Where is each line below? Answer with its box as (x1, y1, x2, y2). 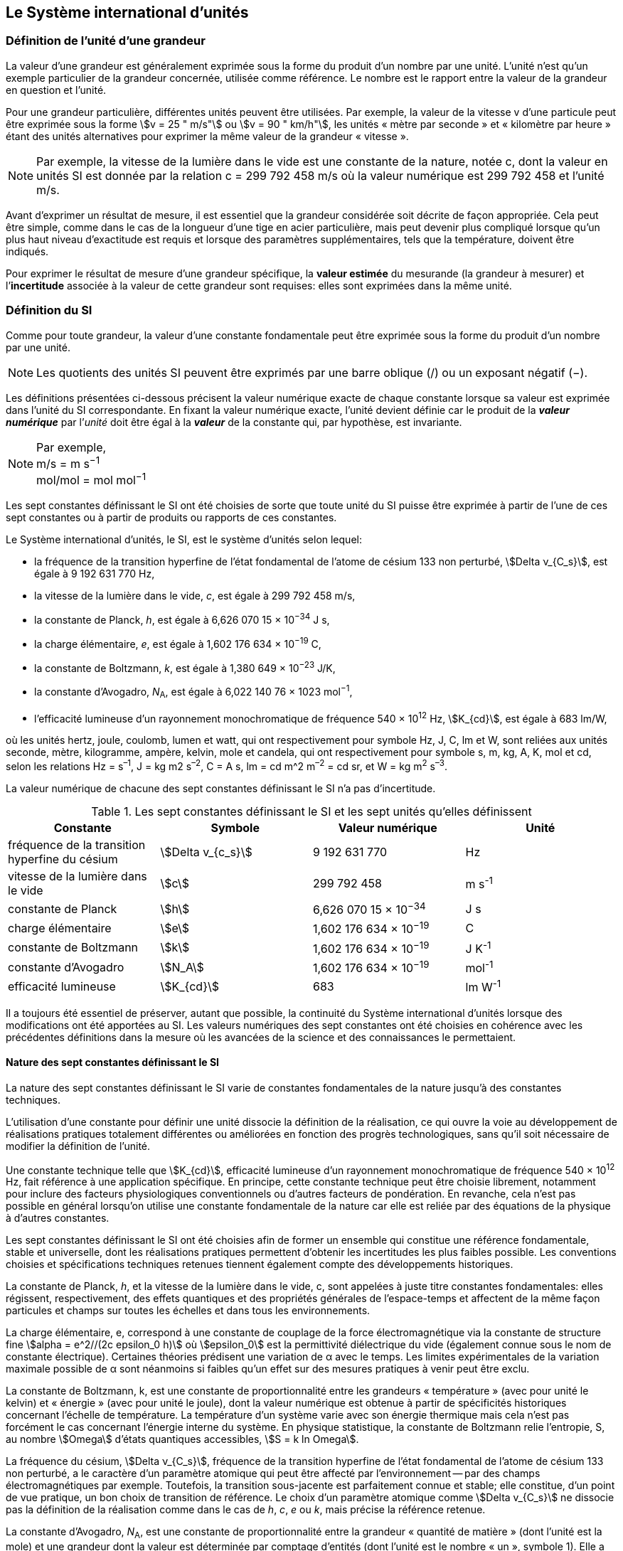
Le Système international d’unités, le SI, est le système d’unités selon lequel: (6, 533, 362, 546)
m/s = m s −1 (36, 454, 100, 471)
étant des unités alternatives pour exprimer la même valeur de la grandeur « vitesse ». (6, 129, 409, 142)
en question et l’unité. (6, 83, 107, 96)
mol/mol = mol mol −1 (36, 470, 147, 488)
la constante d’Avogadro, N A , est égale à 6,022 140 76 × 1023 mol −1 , (34, 683, 353, 700)
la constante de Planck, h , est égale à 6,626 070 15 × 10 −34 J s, (34, 612, 330, 626)
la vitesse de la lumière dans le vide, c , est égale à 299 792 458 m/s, (34, 590, 356, 602)
